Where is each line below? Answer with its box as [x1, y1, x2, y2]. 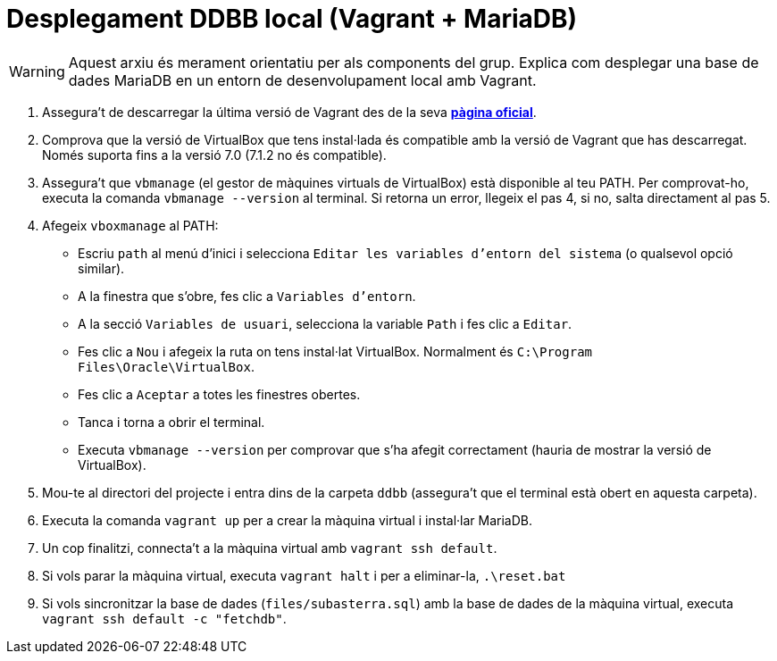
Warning [9, 62, 65, 80]
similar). [78, 260, 125, 276]
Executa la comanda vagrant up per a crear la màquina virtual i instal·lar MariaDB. [42, 512, 533, 528]
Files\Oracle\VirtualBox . [78, 358, 255, 374]
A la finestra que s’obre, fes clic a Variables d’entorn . [78, 288, 416, 304]
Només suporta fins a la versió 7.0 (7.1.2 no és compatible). [42, 146, 387, 163]
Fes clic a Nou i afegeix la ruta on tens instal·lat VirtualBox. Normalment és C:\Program [78, 343, 592, 359]
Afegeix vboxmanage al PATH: [42, 217, 219, 233]
